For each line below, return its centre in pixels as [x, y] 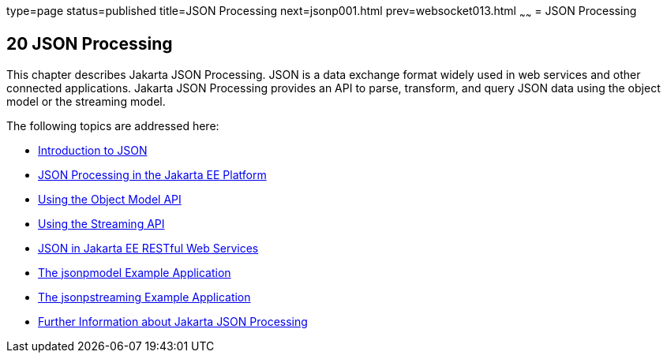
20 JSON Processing [90, 44]
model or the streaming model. [86, 101]
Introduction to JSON [93, 150]
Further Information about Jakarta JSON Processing [173, 321]
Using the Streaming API [101, 223]
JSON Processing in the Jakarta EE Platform [152, 174]
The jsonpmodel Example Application [135, 272]
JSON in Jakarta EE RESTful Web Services [148, 248]
